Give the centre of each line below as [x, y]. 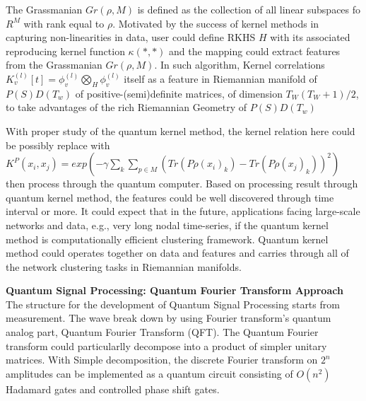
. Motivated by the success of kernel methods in [216, 23]
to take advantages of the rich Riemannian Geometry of [126, 107]
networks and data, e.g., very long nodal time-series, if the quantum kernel [167, 225]
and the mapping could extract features [255, 51]
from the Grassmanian [54, 65]
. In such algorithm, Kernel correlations [240, 65]
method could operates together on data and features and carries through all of [177, 253]
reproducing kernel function [65, 51]
